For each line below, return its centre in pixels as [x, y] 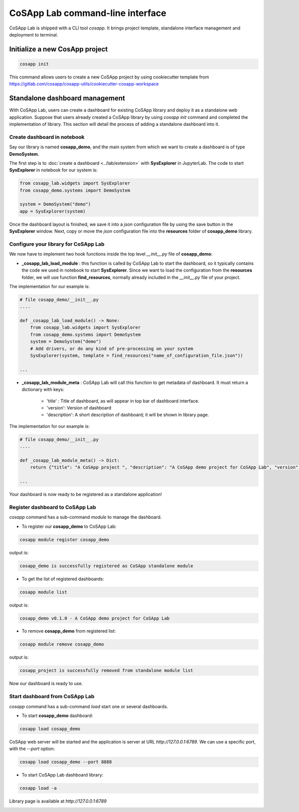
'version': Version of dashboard [79, 407]
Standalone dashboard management [67, 98]
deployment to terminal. [34, 34]
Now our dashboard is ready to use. [46, 684]
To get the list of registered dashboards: [63, 579]
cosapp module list [43, 592]
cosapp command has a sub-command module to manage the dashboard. [85, 517]
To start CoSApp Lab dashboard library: [63, 775]
